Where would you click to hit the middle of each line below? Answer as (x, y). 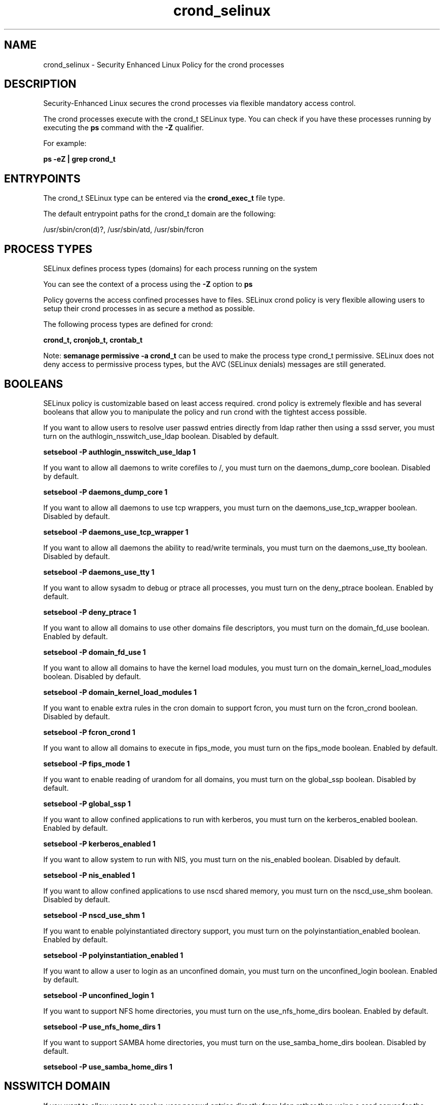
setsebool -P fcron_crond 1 (89, 732)
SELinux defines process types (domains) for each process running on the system (180, 269)
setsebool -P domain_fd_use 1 (95, 652)
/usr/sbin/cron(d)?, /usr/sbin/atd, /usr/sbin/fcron (123, 230)
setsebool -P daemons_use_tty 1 (99, 572)
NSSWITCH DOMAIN (57, 1086)
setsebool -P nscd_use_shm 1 (94, 915)
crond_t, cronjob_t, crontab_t (93, 340)
